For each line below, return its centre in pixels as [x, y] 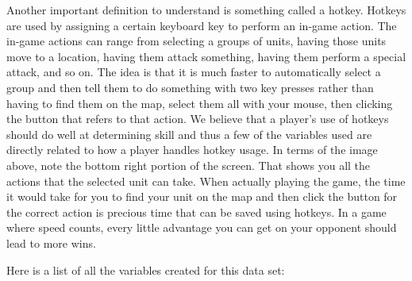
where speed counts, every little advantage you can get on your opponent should [202, 227]
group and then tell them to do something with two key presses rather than [190, 87]
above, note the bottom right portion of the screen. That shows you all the [189, 165]
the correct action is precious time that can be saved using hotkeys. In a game [196, 212]
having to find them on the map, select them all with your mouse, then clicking [200, 103]
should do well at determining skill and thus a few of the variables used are [189, 134]
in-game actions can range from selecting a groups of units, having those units [196, 41]
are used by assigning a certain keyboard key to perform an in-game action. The [202, 25]
